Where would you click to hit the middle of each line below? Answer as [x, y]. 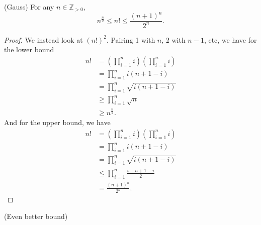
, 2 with [173, 39]
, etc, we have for [230, 39]
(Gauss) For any [29, 7]
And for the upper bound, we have [57, 122]
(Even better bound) [36, 216]
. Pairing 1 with [131, 39]
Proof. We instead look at [43, 39]
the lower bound [29, 49]
